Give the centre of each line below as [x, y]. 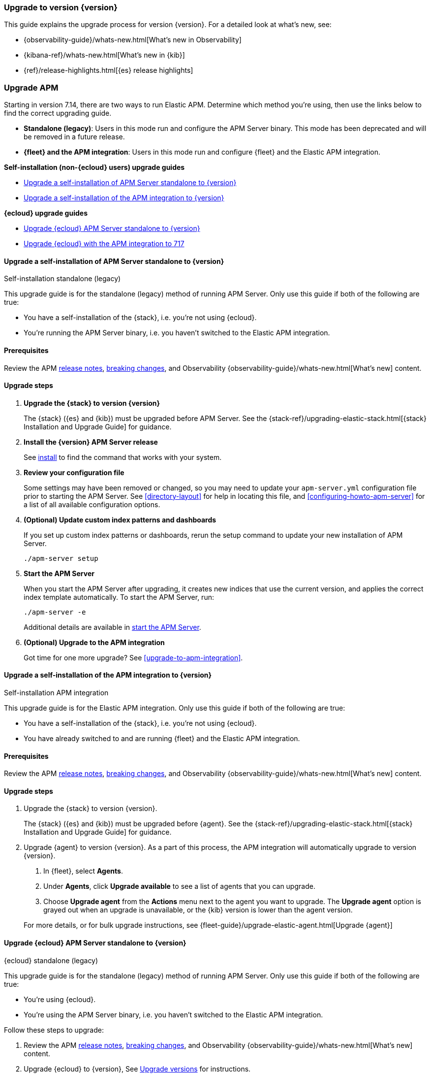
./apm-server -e [55, 612]
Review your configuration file [74, 472]
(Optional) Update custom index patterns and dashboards [120, 520]
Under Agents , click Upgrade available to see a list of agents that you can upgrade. [179, 886]
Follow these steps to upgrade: [54, 1030]
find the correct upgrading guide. [58, 113]
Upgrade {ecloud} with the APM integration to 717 [104, 244]
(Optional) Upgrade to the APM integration [94, 642]
